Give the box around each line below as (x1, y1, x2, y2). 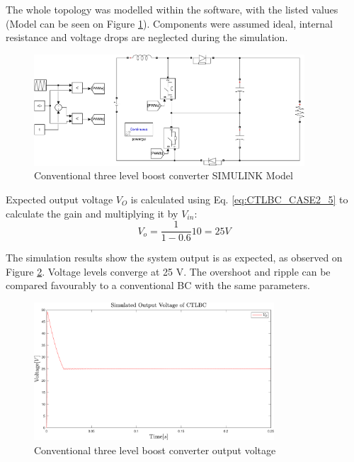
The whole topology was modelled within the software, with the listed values (6, 2, 338, 16)
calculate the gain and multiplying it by (6, 205, 178, 220)
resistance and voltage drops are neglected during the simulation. (6, 30, 288, 45)
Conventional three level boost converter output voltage (34, 442, 276, 457)
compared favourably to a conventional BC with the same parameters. (6, 278, 310, 293)
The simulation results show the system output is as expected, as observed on (6, 250, 343, 265)
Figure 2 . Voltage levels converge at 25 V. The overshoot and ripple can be (6, 264, 331, 278)
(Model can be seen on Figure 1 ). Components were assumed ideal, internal (6, 16, 333, 30)
